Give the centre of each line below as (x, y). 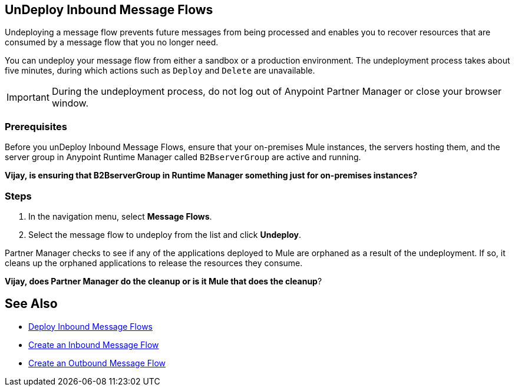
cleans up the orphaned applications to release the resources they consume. (154, 263)
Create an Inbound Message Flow (94, 344)
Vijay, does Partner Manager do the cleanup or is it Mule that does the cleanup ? (164, 281)
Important (28, 97)
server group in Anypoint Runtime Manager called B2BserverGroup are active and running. (183, 157)
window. (70, 103)
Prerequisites (36, 126)
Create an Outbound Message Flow (97, 363)
